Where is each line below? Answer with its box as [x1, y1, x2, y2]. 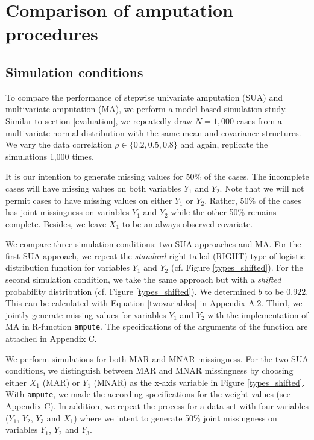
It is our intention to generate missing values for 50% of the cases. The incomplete [5, 170, 309, 183]
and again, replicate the [180, 138, 268, 151]
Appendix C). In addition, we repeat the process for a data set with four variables [5, 400, 309, 412]
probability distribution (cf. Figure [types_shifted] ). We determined [5, 284, 256, 297]
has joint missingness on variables [5, 206, 130, 218]
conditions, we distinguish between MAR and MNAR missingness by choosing [5, 364, 294, 377]
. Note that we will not [219, 181, 304, 194]
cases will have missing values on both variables [5, 181, 181, 194]
